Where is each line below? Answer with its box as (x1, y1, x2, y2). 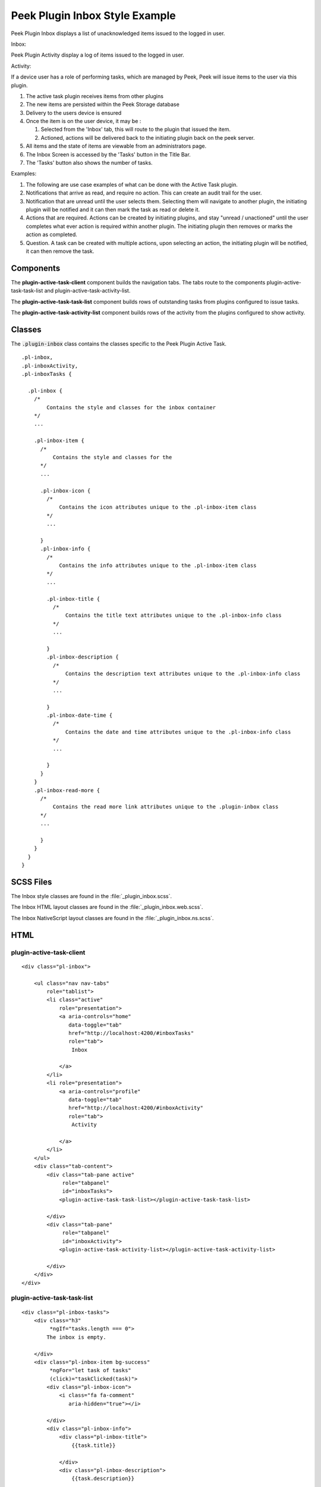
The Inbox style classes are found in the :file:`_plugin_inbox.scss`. (11, 893, 172, 900)
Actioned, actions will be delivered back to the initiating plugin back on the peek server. (40, 134, 255, 141)
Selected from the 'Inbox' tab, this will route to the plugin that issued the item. (40, 126, 231, 133)
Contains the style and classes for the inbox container (46, 404, 216, 410)
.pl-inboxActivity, (21, 362, 78, 369)
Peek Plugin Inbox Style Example (11, 9, 177, 22)
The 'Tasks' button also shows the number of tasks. (26, 159, 153, 167)
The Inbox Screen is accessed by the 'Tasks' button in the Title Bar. (26, 150, 191, 158)
